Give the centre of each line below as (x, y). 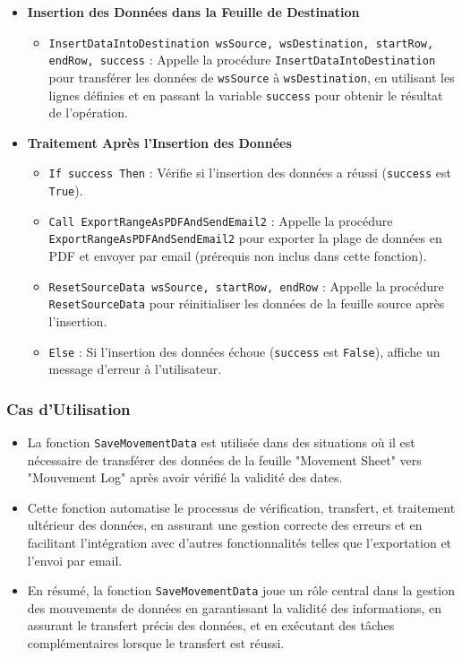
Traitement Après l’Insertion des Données (159, 142)
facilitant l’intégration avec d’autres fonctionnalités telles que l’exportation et (240, 543)
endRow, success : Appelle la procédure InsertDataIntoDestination (242, 60)
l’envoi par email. (75, 560)
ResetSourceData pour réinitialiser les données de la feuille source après (247, 303)
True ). (66, 190)
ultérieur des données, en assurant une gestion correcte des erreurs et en (225, 525)
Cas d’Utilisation (68, 408)
